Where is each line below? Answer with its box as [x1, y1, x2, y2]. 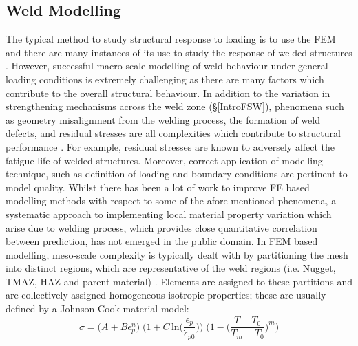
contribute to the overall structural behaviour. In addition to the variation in [6, 85, 330, 100]
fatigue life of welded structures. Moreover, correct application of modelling [6, 153, 323, 167]
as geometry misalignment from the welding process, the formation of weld [6, 112, 320, 127]
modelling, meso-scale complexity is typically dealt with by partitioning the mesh [6, 247, 348, 261]
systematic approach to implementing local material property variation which [6, 206, 332, 221]
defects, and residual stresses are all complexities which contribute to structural [6, 126, 341, 140]
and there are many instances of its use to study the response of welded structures [6, 45, 352, 59]
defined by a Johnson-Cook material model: [6, 301, 189, 316]
